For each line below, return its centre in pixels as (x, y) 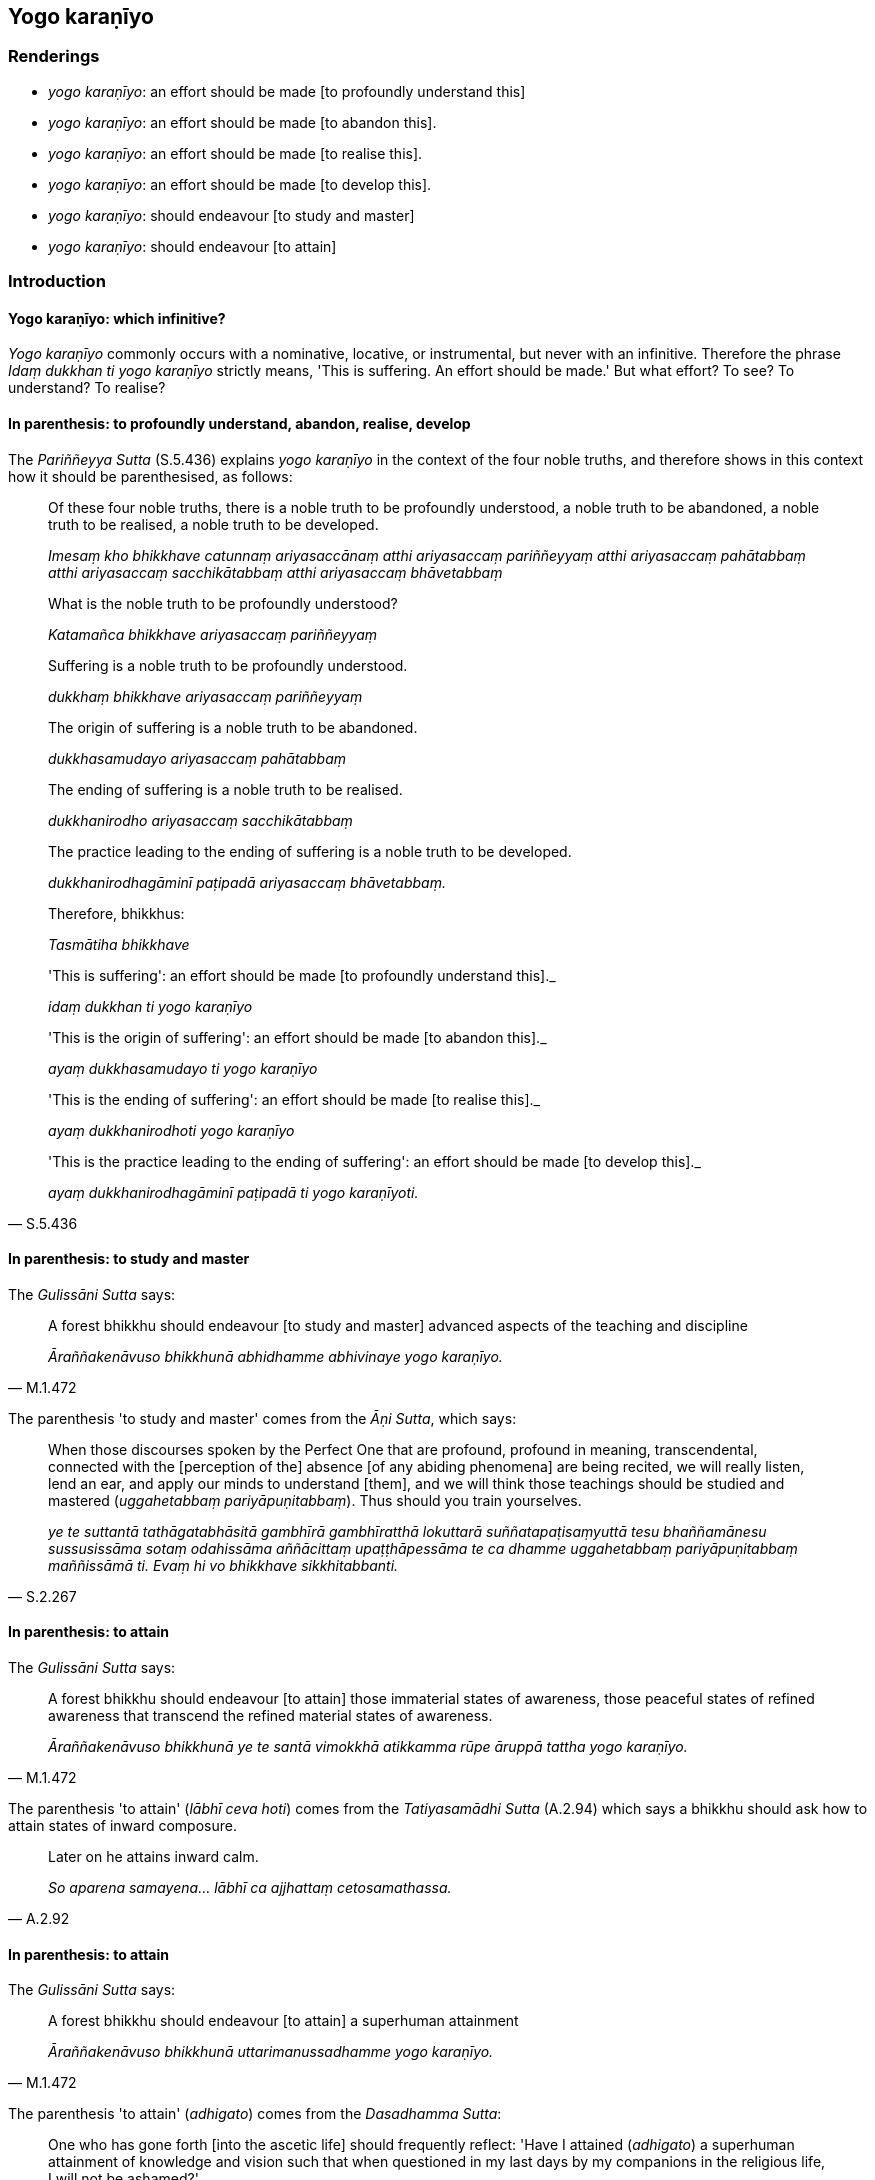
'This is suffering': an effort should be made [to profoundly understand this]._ (302, 975)
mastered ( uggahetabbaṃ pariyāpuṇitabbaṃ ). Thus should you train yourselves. (315, 1500)
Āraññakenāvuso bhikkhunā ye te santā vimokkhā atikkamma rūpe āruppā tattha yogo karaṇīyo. (368, 1747)
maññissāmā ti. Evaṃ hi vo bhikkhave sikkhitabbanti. (223, 1565)
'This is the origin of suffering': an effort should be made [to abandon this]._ (297, 1037)
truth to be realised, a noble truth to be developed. (213, 524)
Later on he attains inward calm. (153, 1857)
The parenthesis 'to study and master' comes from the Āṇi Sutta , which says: (262, 1418)
